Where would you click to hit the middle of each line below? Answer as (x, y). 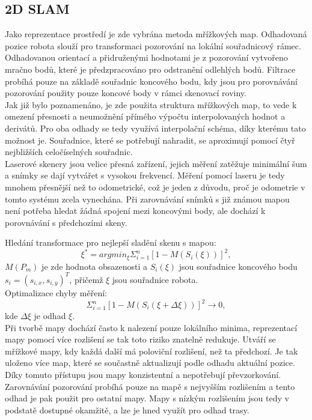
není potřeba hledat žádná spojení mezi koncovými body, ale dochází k (135, 211)
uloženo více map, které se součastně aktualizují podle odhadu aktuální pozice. (150, 363)
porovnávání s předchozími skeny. (66, 222)
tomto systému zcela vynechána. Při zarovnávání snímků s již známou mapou (147, 199)
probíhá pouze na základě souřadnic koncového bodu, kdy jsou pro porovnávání (151, 81)
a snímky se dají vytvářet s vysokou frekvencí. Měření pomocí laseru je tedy (145, 175)
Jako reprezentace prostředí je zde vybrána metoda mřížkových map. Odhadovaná (156, 34)
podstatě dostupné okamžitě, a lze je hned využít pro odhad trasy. (127, 409)
